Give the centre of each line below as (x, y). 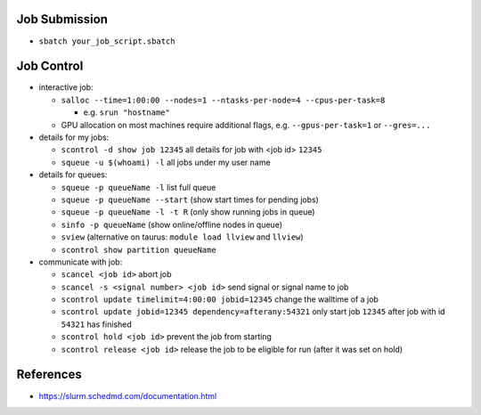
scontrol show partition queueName (139, 250)
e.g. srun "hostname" (127, 112)
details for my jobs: (74, 137)
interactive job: (66, 87)
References (49, 374)
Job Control (50, 66)
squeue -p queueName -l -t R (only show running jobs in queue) (188, 212)
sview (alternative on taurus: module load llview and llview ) (182, 237)
